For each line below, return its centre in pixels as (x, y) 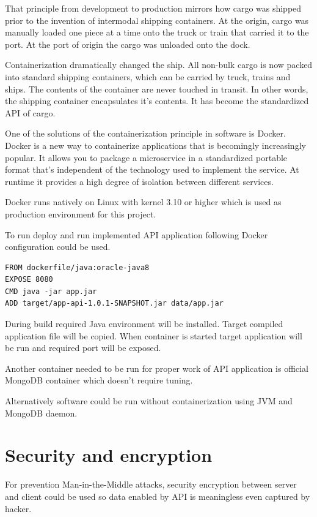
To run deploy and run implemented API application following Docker (137, 234)
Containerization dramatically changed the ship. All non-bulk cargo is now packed (159, 65)
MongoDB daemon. (41, 413)
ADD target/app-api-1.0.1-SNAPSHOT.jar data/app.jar (114, 304)
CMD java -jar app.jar (51, 291)
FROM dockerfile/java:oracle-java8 (77, 267)
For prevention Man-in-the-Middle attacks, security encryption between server (151, 484)
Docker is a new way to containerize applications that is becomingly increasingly (155, 145)
